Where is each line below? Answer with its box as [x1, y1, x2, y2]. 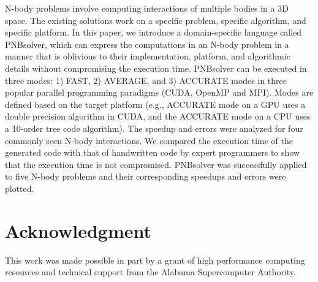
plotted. [5, 181, 34, 194]
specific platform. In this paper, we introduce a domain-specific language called [5, 26, 302, 39]
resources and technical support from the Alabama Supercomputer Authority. [5, 265, 296, 278]
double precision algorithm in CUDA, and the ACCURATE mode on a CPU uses [5, 110, 311, 123]
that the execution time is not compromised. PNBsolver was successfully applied [5, 158, 307, 170]
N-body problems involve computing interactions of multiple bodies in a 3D [5, 2, 289, 14]
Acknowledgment [5, 218, 151, 243]
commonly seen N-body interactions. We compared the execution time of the [5, 134, 293, 147]
